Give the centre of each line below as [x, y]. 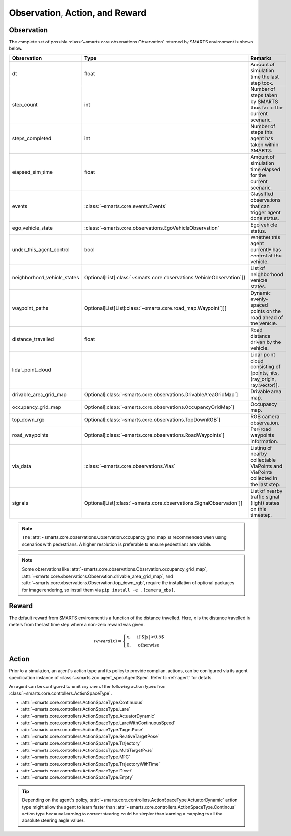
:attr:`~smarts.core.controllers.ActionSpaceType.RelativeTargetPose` [90, 737]
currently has [266, 249]
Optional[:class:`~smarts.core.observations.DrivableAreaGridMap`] [161, 394]
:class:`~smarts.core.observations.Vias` [130, 466]
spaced [259, 305]
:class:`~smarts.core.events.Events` [125, 206]
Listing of [261, 448]
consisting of [266, 366]
